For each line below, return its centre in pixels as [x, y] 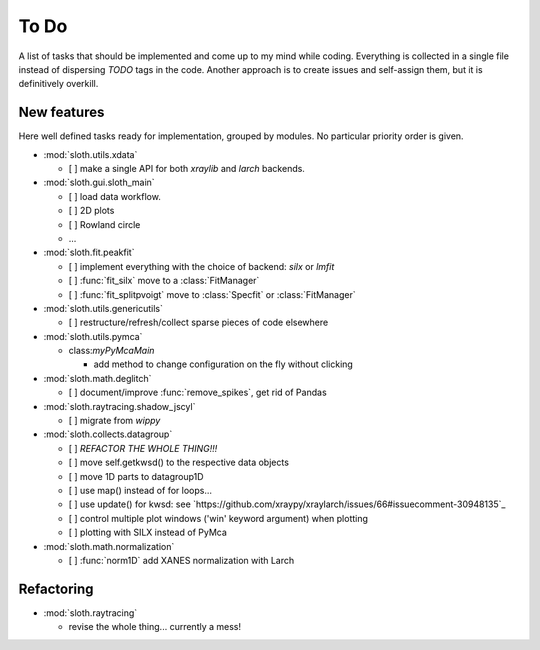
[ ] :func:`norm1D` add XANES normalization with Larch [181, 560]
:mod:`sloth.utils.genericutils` [103, 308]
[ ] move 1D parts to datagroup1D [136, 476]
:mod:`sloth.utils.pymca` [93, 336]
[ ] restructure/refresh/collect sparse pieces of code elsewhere [198, 322]
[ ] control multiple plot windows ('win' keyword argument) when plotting [218, 518]
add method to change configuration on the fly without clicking [223, 364]
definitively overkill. [58, 84]
